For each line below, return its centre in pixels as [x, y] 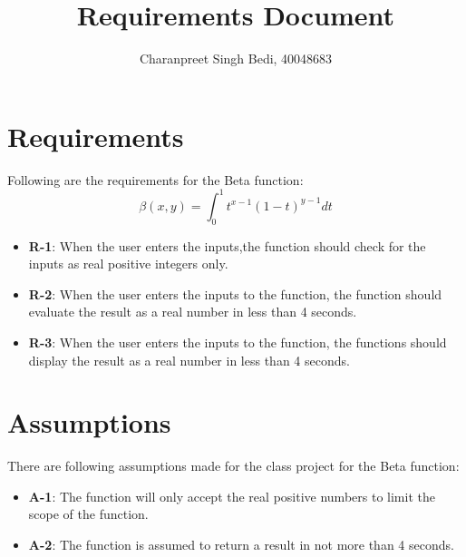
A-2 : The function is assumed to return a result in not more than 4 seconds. [241, 545]
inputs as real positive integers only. [128, 264]
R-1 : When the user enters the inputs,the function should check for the [227, 245]
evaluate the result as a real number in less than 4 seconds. [193, 312]
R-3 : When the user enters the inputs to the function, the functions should [238, 342]
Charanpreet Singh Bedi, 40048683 [236, 59]
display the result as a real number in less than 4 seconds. [189, 360]
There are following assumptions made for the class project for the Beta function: [233, 466]
